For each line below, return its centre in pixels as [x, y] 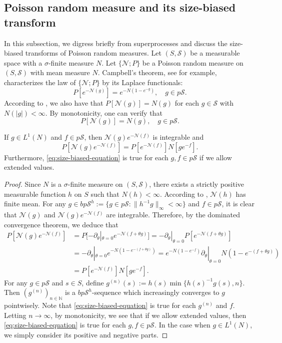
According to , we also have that [54, 103]
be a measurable [215, 53]
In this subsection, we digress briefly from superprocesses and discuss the [116, 43]
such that [105, 194]
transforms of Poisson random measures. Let [93, 53]
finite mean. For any [35, 204]
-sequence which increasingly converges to [156, 292]
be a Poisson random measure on [193, 62]
